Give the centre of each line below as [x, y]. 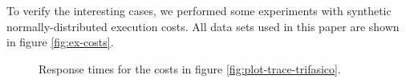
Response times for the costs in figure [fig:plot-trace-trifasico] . [190, 68]
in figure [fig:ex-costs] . [60, 42]
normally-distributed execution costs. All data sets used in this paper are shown [203, 26]
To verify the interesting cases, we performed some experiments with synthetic [199, 10]
